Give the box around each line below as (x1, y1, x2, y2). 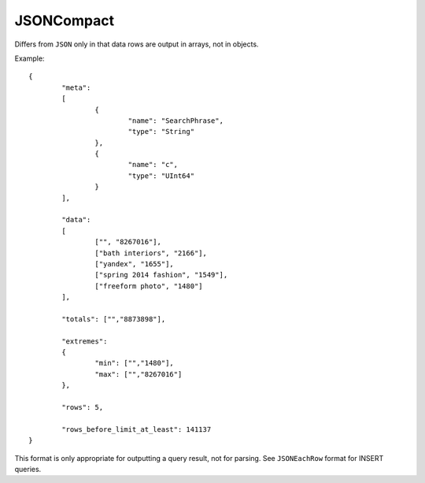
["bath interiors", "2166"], (94, 248, 208, 258)
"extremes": (61, 336, 108, 346)
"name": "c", (128, 160, 179, 169)
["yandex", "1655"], (94, 259, 175, 268)
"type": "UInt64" (128, 171, 195, 180)
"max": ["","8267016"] (94, 370, 183, 378)
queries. (14, 465, 42, 474)
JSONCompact (14, 12, 114, 29)
